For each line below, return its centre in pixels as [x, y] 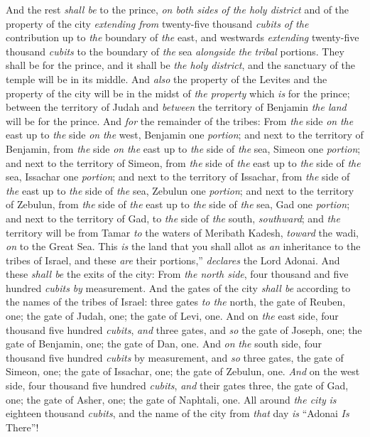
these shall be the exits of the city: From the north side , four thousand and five [177, 274]
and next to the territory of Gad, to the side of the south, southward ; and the [173, 218]
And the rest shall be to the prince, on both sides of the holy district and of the [178, 9]
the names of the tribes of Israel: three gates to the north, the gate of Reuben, [176, 302]
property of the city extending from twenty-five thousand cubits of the [157, 23]
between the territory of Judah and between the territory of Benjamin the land [176, 107]
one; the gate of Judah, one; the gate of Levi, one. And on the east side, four [172, 316]
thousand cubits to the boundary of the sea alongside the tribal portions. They [175, 51]
